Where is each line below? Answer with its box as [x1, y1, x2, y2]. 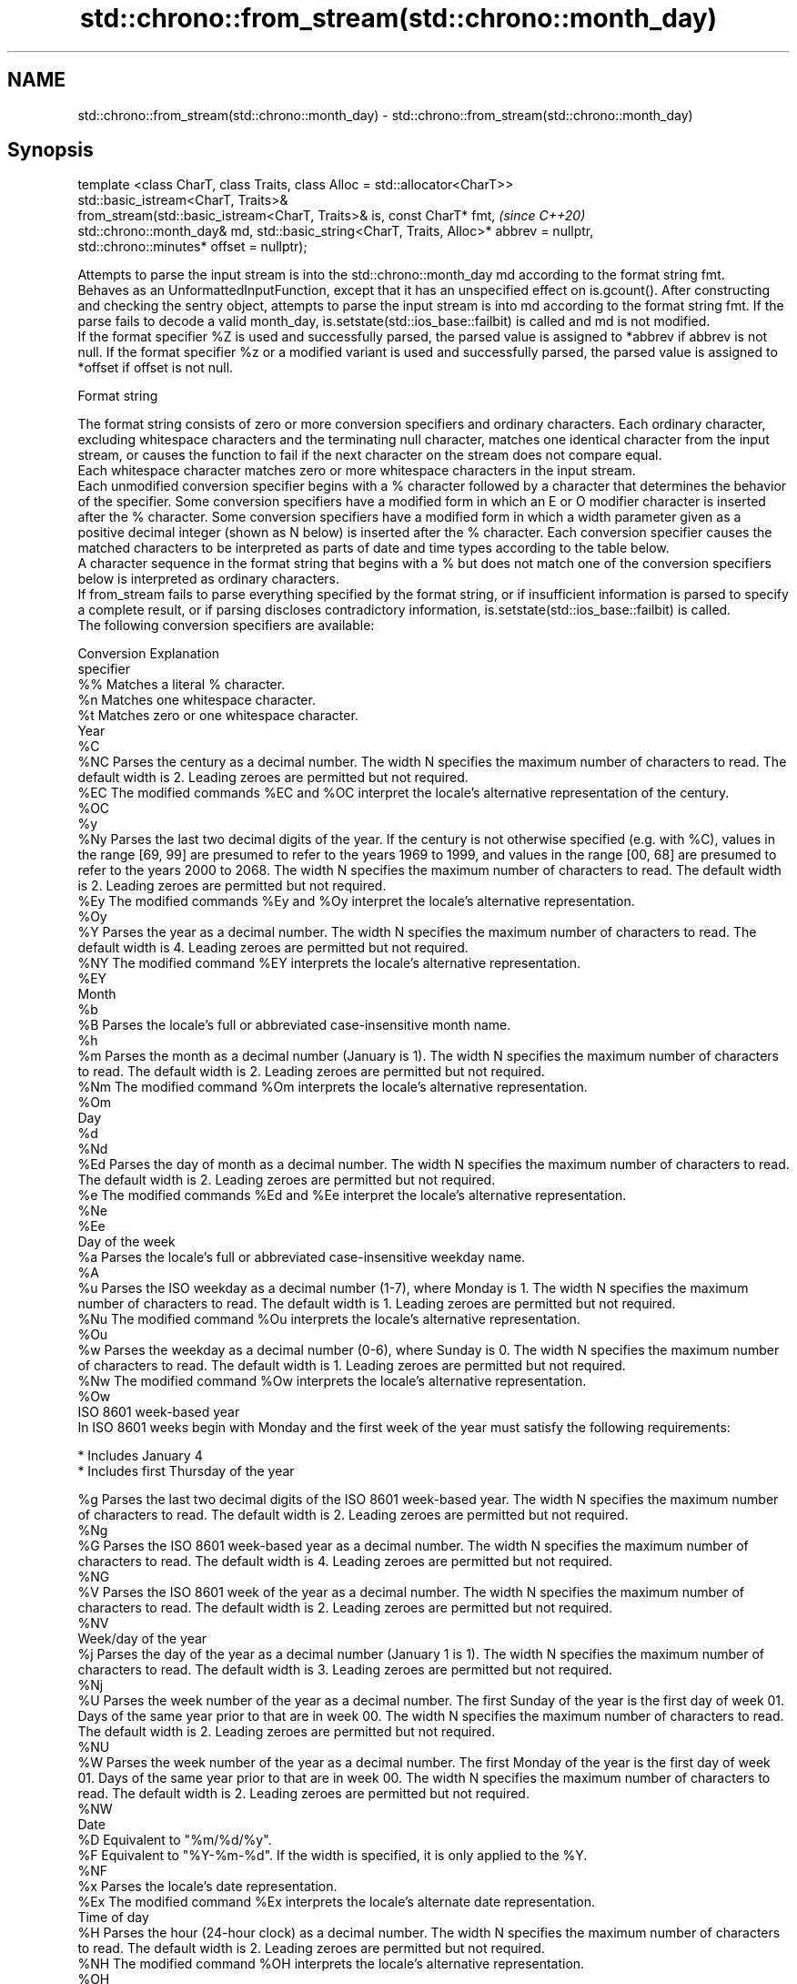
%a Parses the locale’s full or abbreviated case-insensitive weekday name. [77, 1249, 526, 1266]
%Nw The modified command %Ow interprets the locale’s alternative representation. [77, 1373, 587, 1389]
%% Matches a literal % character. [77, 677, 286, 693]
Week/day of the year [77, 1631, 207, 1647]
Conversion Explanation [77, 646, 220, 662]
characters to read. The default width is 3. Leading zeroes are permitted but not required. [77, 1662, 613, 1678]
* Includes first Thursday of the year [77, 1463, 295, 1480]
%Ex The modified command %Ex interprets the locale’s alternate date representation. [77, 1894, 596, 1910]
